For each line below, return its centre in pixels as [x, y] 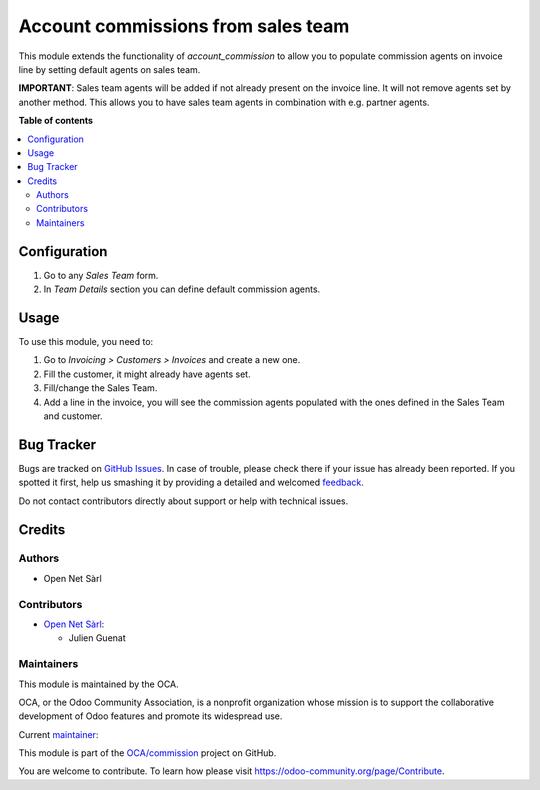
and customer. [73, 416]
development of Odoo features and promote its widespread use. [150, 716]
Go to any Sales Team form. [101, 275]
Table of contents [56, 121]
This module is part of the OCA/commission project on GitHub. [147, 753]
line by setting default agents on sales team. [109, 69]
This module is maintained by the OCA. [98, 684]
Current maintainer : [58, 734]
